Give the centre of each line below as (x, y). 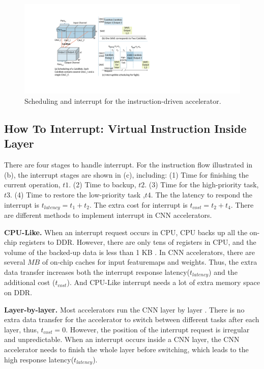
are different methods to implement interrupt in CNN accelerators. (108, 215)
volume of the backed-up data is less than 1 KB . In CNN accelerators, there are (129, 252)
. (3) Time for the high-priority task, (202, 184)
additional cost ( (30, 282)
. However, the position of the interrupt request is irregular (158, 329)
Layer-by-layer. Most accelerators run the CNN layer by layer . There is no (124, 309)
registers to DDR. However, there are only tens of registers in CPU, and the (138, 242)
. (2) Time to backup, (102, 184)
